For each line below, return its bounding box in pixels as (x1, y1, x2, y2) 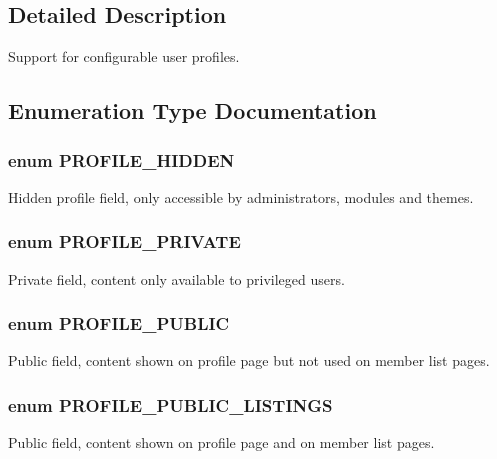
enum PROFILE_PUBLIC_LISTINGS (8, 392, 333, 417)
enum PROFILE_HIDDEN (8, 147, 235, 172)
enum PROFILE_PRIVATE (8, 229, 241, 254)
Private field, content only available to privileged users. (8, 268, 345, 289)
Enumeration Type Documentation (8, 95, 377, 126)
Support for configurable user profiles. (8, 46, 240, 67)
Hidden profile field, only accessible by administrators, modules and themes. (8, 186, 474, 207)
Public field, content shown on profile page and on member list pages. (8, 432, 435, 453)
